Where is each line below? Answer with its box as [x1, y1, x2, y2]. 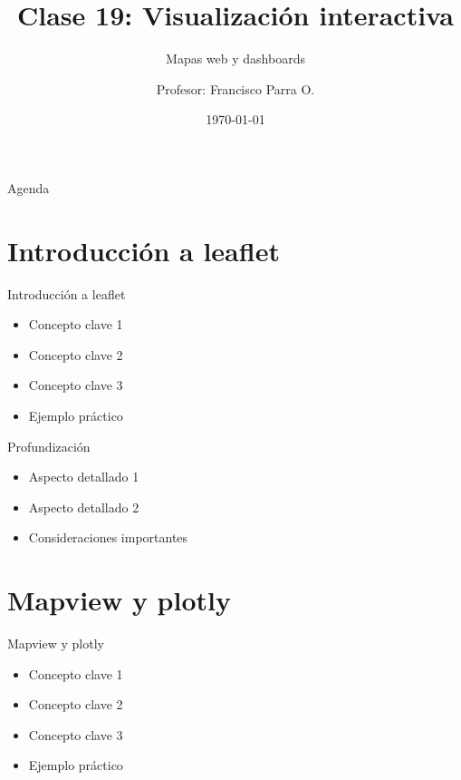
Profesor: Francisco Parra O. [156, 79, 315, 98]
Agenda [7, 178, 50, 197]
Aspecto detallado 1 [28, 467, 139, 486]
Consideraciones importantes [28, 528, 188, 547]
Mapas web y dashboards [166, 49, 305, 68]
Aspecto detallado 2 [28, 497, 139, 516]
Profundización [7, 436, 91, 455]
